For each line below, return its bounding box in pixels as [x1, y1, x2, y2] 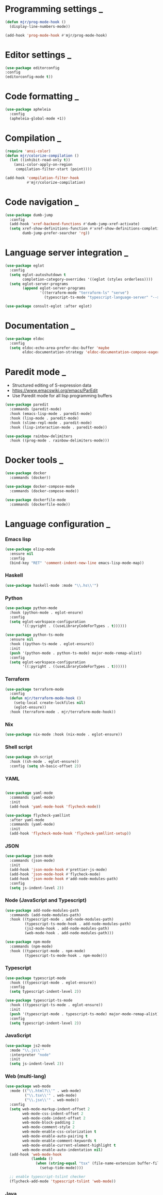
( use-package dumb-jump [5, 212, 53, 217]
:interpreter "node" [9, 1052, 51, 1057]
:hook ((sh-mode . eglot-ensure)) [9, 759, 79, 764]
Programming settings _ [5, 3, 103, 15]
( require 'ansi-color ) [5, 149, 51, 154]
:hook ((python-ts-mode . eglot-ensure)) [9, 642, 95, 647]
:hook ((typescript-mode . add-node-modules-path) [9, 917, 114, 922]
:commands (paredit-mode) [9, 407, 62, 412]
